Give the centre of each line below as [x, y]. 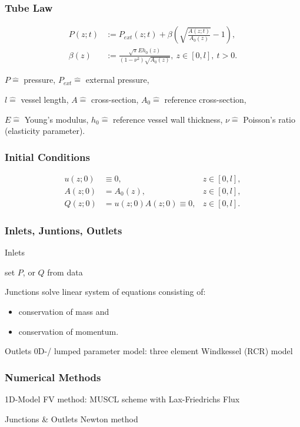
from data [65, 272]
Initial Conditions [47, 157]
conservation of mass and [64, 312]
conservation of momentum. [69, 331]
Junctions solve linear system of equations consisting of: [105, 292]
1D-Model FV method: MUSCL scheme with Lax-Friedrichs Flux [122, 399]
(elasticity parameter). [45, 131]
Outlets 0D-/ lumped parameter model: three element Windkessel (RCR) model [149, 351]
